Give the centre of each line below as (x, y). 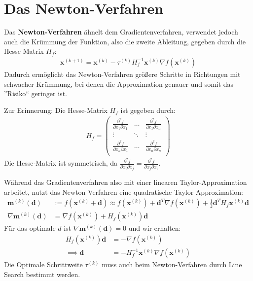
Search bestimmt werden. (42, 274)
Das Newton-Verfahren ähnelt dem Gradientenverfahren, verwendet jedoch (121, 32)
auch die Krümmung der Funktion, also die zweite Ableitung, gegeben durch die (125, 41)
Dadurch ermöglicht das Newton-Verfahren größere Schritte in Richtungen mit (122, 74)
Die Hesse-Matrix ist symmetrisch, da (61, 163)
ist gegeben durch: (148, 110)
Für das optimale (30, 228)
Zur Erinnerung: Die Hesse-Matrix (56, 110)
